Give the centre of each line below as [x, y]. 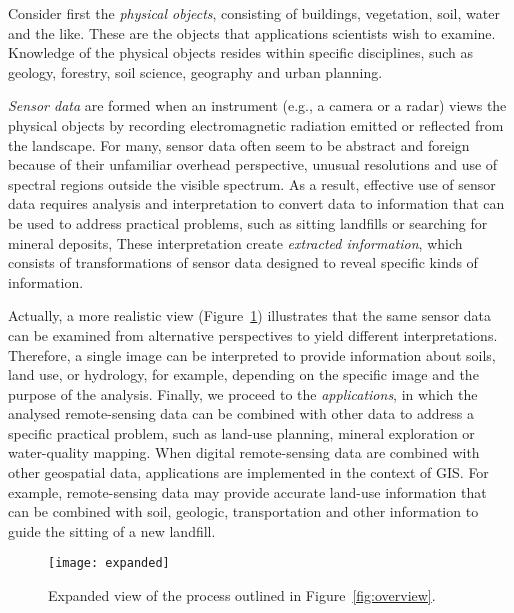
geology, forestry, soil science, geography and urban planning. [195, 71]
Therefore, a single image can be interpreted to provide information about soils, [252, 354]
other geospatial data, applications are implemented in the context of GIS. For [248, 472]
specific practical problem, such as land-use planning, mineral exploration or [241, 432]
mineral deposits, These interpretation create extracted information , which [235, 242]
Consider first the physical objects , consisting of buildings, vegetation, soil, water [254, 13]
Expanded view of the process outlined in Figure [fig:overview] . [242, 595]
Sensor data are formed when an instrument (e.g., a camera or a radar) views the [257, 105]
